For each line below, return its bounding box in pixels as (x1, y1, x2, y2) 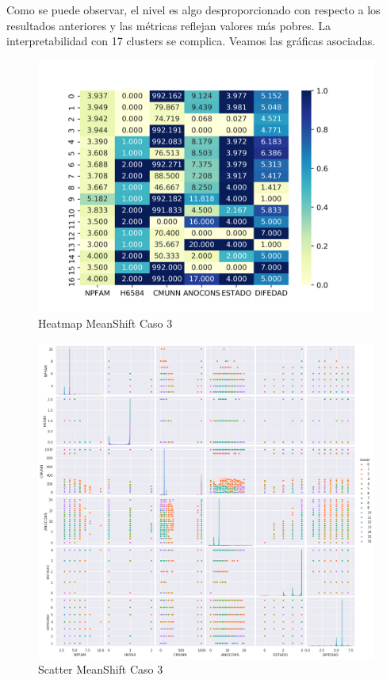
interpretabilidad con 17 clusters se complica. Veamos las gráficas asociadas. (6, 33, 376, 49)
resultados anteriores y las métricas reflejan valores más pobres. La (6, 17, 331, 33)
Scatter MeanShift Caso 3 (38, 661, 163, 678)
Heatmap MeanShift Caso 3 (38, 315, 173, 332)
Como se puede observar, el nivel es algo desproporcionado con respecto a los (6, 2, 381, 17)
